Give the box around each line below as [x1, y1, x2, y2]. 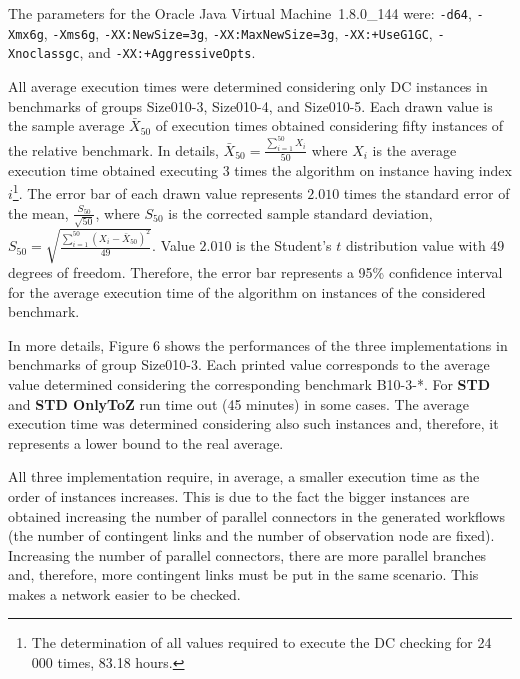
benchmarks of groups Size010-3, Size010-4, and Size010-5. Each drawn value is [8, 95, 493, 116]
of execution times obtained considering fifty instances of [155, 115, 504, 136]
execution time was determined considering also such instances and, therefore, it [8, 413, 499, 434]
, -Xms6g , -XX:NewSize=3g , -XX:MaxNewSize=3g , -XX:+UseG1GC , [43, 22, 433, 43]
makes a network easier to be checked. [8, 583, 241, 604]
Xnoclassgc [8, 47, 80, 62]
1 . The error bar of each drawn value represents [12, 180, 303, 204]
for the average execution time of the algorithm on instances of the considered [8, 281, 486, 302]
